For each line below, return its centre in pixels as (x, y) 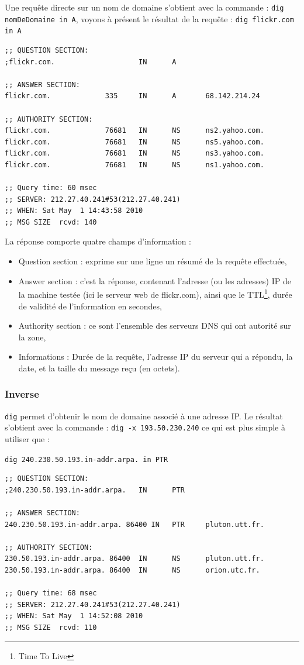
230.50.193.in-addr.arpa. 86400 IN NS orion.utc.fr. (132, 570)
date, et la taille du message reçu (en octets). (99, 368)
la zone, (32, 337)
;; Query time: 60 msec (51, 188)
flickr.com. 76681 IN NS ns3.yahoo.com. (134, 154)
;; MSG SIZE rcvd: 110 (51, 627)
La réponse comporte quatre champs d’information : (98, 241)
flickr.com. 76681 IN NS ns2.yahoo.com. (134, 131)
